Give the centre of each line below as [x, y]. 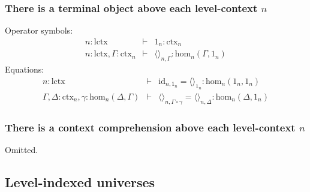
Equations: [25, 69]
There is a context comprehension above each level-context [150, 127]
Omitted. [22, 149]
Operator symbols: [39, 30]
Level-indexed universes [80, 181]
